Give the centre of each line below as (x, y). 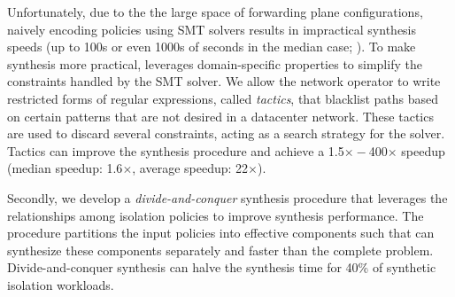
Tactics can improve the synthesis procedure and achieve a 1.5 (176, 150)
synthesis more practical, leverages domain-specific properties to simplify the (215, 63)
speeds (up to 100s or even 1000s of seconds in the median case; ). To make (212, 47)
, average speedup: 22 (190, 168)
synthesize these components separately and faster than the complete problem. (220, 250)
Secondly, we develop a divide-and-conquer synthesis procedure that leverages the (227, 197)
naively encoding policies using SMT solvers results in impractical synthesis (212, 29)
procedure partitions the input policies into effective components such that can (221, 233)
